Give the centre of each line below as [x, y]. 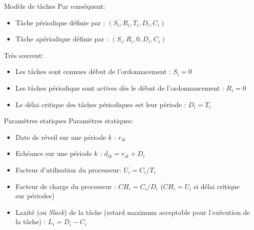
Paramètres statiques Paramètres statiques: [69, 121]
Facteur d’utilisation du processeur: [68, 169]
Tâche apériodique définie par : [62, 39]
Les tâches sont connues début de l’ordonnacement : [93, 71]
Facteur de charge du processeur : [66, 186]
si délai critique [217, 186]
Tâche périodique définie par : [60, 22]
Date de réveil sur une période [61, 137]
